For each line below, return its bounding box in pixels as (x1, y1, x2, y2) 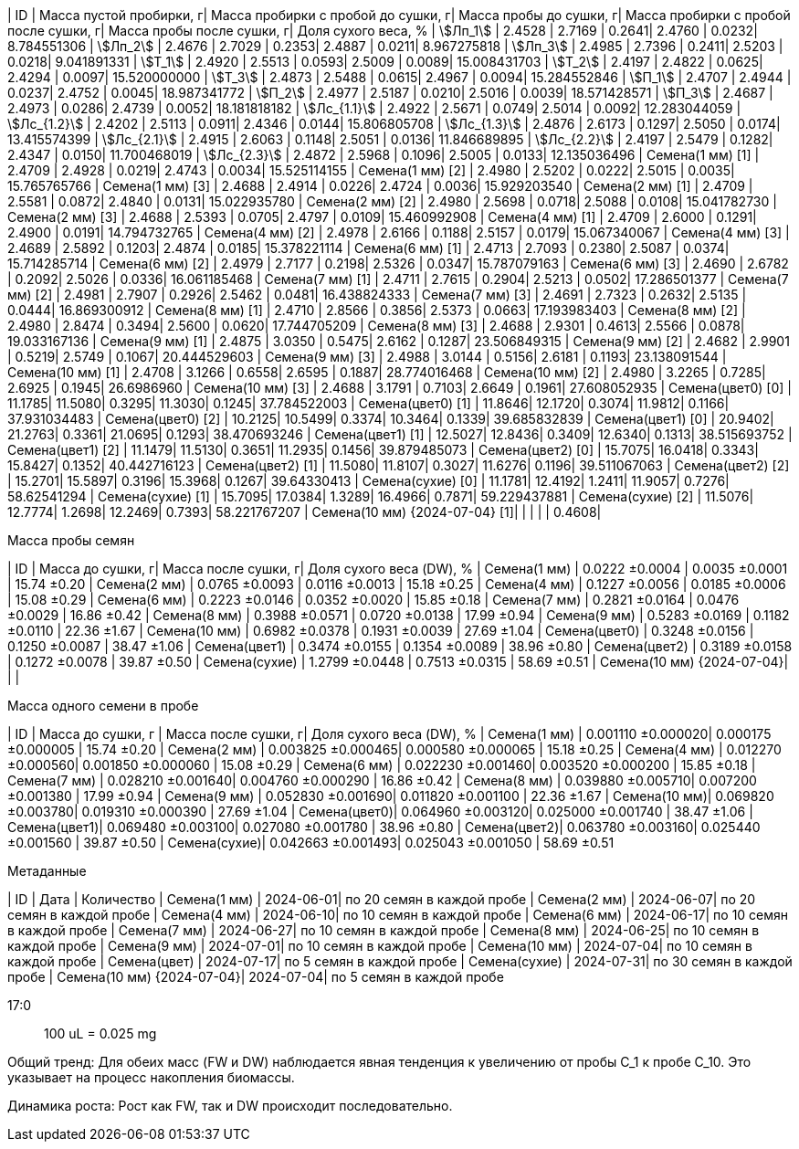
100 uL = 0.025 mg (44, 1026, 157, 1041)
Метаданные (7, 863, 87, 879)
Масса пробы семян (7, 532, 135, 548)
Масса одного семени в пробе (7, 698, 199, 713)
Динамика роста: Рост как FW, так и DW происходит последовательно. (7, 1098, 453, 1113)
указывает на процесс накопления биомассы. (7, 1070, 295, 1085)
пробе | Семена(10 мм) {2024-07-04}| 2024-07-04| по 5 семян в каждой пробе (7, 969, 504, 985)
